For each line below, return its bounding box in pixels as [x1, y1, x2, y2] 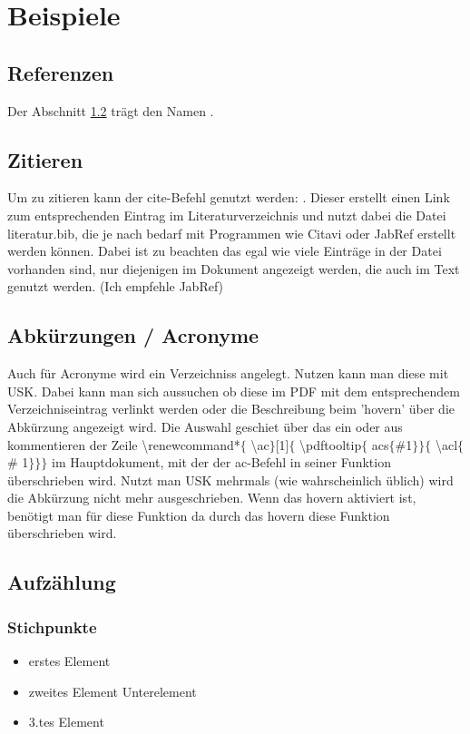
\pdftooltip [299, 435, 362, 454]
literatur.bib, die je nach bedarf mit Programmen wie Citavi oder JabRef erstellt [7, 223, 456, 242]
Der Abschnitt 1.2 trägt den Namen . [7, 101, 214, 120]
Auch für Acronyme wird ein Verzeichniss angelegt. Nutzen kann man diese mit [7, 364, 449, 383]
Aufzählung [7, 568, 116, 596]
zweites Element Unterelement [28, 681, 197, 700]
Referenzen [7, 58, 114, 86]
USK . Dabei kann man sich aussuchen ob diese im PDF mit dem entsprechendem [7, 381, 460, 400]
